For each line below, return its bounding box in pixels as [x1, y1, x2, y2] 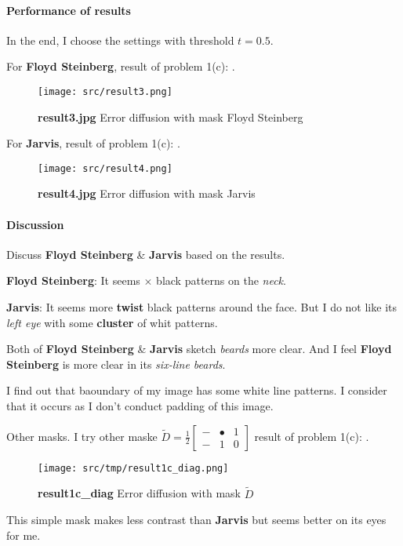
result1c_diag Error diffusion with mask [38, 485, 241, 501]
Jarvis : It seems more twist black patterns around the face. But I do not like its [6, 299, 397, 315]
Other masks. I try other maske [6, 428, 158, 444]
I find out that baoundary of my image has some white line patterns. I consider [6, 382, 387, 399]
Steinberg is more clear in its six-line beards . [6, 355, 226, 372]
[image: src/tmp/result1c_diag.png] [38, 462, 229, 474]
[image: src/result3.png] [38, 86, 172, 97]
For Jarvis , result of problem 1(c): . [6, 135, 180, 151]
